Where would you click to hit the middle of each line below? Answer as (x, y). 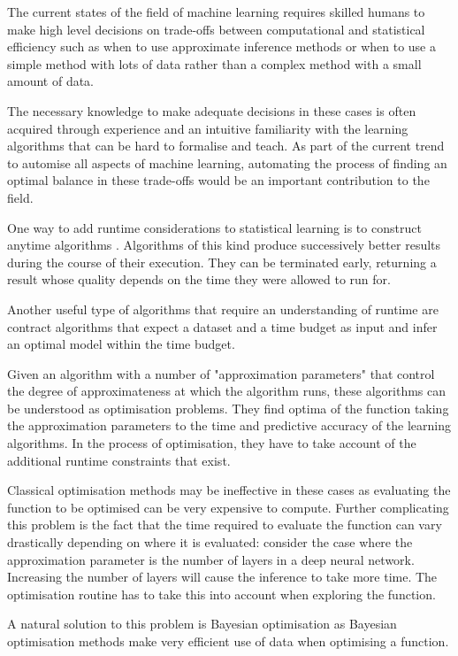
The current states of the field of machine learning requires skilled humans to (216, 12)
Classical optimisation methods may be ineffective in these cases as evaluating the (229, 490)
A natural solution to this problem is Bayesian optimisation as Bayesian (202, 624)
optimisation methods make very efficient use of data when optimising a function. (228, 641)
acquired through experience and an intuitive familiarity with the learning (208, 128)
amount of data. (51, 81)
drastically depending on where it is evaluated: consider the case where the (210, 542)
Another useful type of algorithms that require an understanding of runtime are (223, 309)
